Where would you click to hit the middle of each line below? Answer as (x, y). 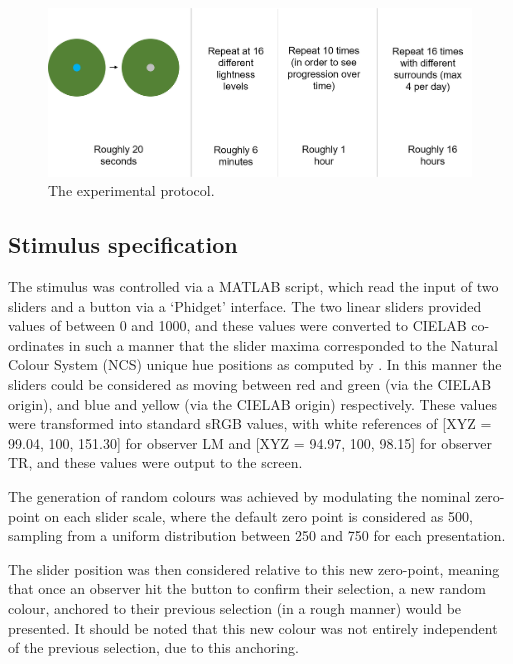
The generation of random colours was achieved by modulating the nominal (239, 496)
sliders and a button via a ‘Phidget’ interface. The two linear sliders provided (245, 305)
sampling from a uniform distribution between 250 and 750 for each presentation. (257, 535)
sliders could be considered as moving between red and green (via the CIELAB (250, 384)
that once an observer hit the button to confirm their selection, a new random (247, 588)
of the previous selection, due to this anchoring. (153, 647)
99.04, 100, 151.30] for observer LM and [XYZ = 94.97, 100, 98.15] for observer (250, 442)
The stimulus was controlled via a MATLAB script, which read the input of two (253, 286)
